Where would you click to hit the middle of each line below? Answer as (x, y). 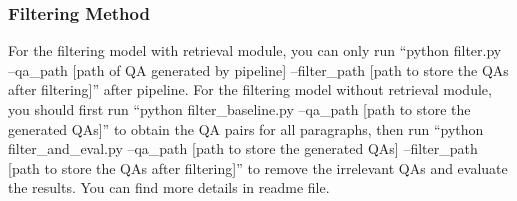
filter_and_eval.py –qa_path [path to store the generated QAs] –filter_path (243, 148)
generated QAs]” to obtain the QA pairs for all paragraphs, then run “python (246, 128)
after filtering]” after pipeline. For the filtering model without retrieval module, (250, 89)
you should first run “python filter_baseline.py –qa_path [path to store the (239, 109)
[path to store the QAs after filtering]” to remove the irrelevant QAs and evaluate (258, 167)
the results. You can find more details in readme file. (169, 187)
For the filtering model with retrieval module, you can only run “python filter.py (255, 50)
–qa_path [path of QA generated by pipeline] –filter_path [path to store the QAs (258, 69)
